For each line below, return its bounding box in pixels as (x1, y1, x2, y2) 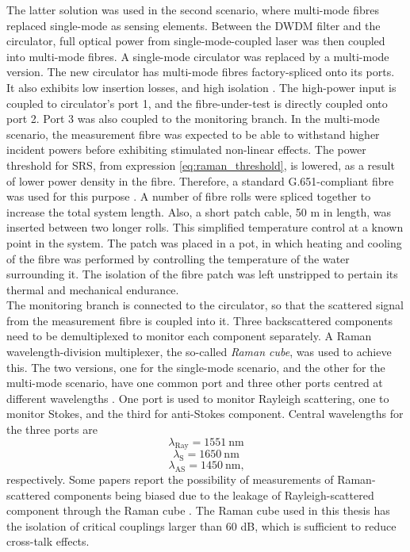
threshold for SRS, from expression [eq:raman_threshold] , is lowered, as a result (6, 156, 395, 173)
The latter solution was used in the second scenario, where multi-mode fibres (6, 2, 379, 17)
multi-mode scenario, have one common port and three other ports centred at (6, 374, 383, 391)
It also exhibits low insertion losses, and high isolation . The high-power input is (6, 79, 397, 95)
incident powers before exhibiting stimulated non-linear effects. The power (6, 141, 366, 158)
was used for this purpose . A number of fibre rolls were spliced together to (6, 188, 371, 205)
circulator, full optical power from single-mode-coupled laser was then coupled (6, 33, 385, 49)
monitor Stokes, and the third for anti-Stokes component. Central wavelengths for (6, 405, 404, 422)
